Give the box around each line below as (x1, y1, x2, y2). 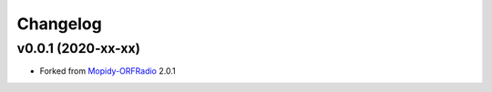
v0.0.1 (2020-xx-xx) (16, 40, 141, 56)
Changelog (16, 14, 102, 34)
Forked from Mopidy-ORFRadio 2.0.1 (39, 66, 177, 77)
